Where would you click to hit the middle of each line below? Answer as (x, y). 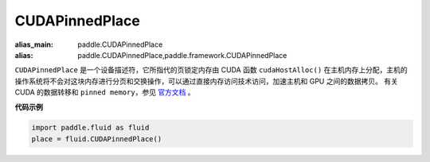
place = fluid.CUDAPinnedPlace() (97, 139)
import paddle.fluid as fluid (90, 128)
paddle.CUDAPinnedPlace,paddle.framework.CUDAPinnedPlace (182, 55)
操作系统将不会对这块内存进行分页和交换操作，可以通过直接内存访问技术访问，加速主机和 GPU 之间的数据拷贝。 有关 (206, 81)
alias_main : (34, 44)
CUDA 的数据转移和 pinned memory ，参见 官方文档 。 (105, 92)
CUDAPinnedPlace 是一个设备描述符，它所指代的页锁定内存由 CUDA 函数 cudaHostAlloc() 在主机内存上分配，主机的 (211, 70)
